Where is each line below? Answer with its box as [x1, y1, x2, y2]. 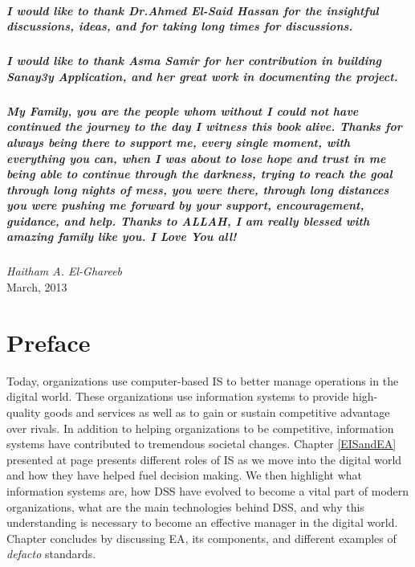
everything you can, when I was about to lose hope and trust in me [6, 149, 386, 166]
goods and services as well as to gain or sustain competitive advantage [44, 403, 390, 420]
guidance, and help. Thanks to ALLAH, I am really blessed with [6, 212, 370, 229]
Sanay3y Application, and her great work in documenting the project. [6, 67, 398, 84]
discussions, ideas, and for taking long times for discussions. [6, 18, 353, 35]
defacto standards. [6, 545, 96, 562]
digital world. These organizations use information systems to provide [6, 388, 349, 405]
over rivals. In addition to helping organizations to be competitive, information [6, 419, 394, 436]
